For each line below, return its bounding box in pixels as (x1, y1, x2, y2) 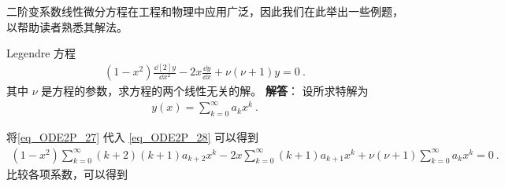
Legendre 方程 (6, 45, 76, 61)
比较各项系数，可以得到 (6, 165, 128, 181)
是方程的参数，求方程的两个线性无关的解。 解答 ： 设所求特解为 (41, 82, 369, 99)
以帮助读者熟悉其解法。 (6, 18, 128, 35)
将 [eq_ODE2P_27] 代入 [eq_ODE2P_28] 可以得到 (6, 129, 259, 145)
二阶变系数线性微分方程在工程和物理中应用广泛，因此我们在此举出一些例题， (6, 3, 403, 19)
